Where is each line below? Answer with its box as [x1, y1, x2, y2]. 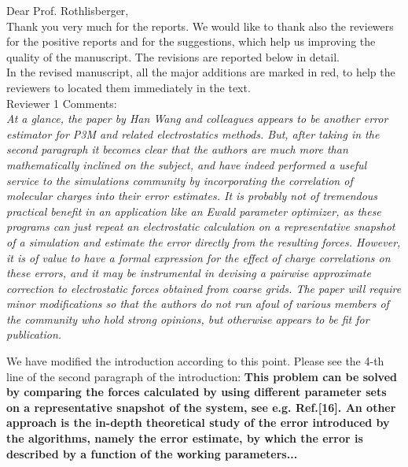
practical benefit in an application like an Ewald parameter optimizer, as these [6, 202, 381, 219]
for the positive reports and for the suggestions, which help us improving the [6, 33, 376, 50]
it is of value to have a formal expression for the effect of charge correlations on [6, 249, 391, 265]
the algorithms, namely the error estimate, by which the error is [6, 430, 363, 447]
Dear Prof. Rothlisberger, [6, 2, 129, 18]
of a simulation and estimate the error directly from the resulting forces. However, [6, 233, 401, 250]
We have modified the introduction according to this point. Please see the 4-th [6, 353, 384, 369]
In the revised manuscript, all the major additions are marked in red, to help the [6, 64, 395, 80]
